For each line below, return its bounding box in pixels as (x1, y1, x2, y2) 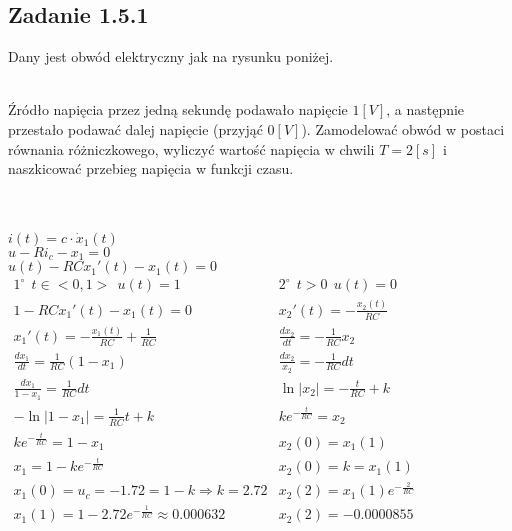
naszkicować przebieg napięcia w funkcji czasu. (8, 158, 294, 179)
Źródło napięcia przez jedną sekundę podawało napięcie (8, 99, 348, 120)
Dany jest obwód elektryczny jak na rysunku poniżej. (8, 46, 334, 67)
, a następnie (386, 99, 465, 120)
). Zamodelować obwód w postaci (301, 118, 505, 139)
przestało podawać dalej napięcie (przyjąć (8, 118, 263, 139)
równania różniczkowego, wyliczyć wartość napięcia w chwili (8, 138, 375, 159)
